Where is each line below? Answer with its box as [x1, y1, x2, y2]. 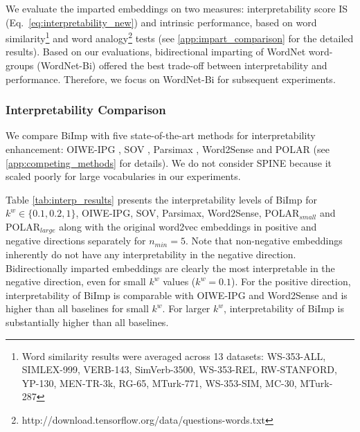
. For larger [162, 301, 210, 316]
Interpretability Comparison [6, 101, 166, 118]
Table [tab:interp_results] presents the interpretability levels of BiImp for [6, 192, 318, 206]
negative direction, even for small [6, 274, 146, 289]
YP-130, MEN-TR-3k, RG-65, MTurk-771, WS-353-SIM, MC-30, [21, 375, 297, 390]
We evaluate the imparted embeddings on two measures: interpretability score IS [6, 1, 348, 15]
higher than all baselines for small [6, 301, 149, 316]
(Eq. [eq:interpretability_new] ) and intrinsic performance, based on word [6, 15, 317, 29]
